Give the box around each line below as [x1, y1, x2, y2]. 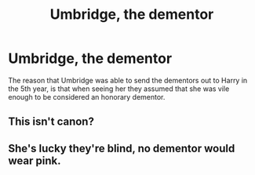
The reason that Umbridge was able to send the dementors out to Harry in [8, 75, 248, 85]
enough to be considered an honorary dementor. [8, 92, 166, 101]
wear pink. [8, 154, 61, 167]
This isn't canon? [8, 115, 94, 129]
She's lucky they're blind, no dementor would [8, 141, 235, 155]
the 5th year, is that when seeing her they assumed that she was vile [8, 84, 230, 93]
